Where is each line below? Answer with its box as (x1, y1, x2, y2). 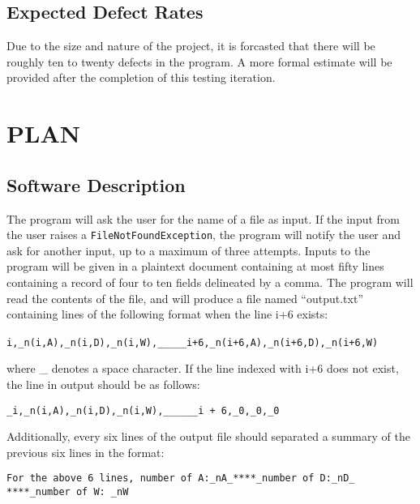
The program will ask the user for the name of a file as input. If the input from (6, 210, 400, 227)
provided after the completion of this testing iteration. (6, 69, 276, 86)
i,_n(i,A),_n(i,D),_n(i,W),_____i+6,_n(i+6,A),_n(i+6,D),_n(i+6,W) (6, 336, 379, 348)
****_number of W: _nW (6, 486, 129, 498)
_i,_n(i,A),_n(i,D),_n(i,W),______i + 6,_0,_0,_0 (6, 404, 280, 416)
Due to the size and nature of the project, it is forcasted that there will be (6, 37, 375, 54)
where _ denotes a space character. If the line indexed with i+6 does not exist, (6, 360, 399, 377)
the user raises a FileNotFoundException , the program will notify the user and (6, 226, 401, 243)
